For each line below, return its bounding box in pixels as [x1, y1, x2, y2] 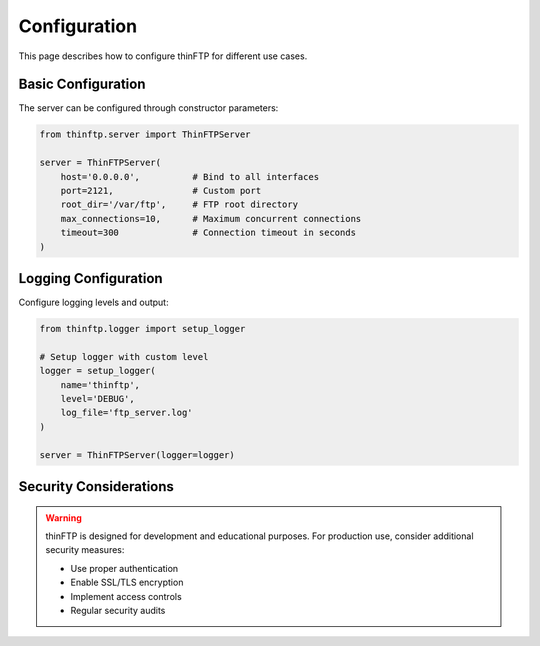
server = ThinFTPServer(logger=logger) [39, 449, 235, 460]
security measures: [45, 544, 125, 556]
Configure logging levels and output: [18, 296, 169, 309]
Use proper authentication [70, 562, 179, 574]
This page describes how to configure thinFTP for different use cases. [18, 50, 308, 62]
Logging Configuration [18, 270, 164, 287]
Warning [45, 511, 82, 524]
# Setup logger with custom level [39, 351, 209, 362]
